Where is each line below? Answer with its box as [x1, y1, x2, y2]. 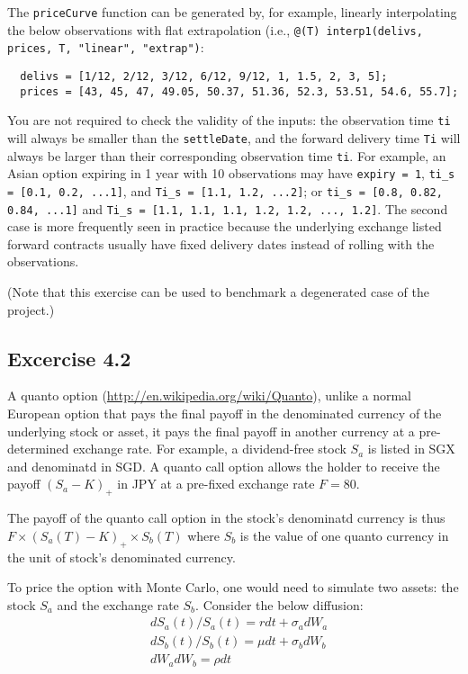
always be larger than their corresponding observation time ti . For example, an [7, 146, 446, 165]
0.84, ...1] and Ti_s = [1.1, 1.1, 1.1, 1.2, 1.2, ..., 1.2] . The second [7, 199, 448, 218]
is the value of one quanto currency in [239, 526, 449, 544]
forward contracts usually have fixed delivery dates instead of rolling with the [7, 234, 435, 253]
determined [7, 439, 69, 458]
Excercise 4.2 [7, 344, 131, 372]
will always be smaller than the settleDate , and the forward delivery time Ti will [7, 128, 461, 147]
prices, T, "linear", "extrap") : [7, 38, 204, 57]
